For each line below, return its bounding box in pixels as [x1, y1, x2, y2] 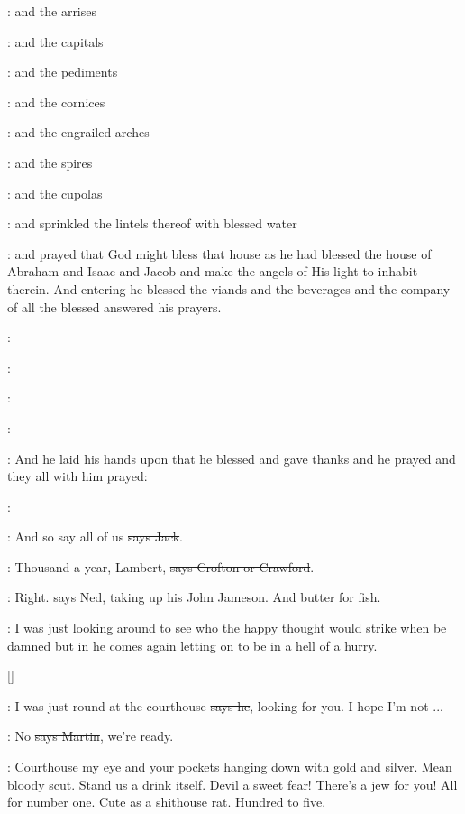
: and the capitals [7, 32, 104, 51]
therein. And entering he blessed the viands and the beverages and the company [7, 279, 451, 298]
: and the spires [7, 153, 93, 171]
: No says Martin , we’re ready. [7, 726, 174, 745]
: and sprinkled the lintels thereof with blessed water [7, 214, 297, 233]
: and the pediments [7, 62, 118, 81]
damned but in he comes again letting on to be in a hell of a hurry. [7, 635, 378, 654]
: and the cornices [7, 92, 105, 111]
